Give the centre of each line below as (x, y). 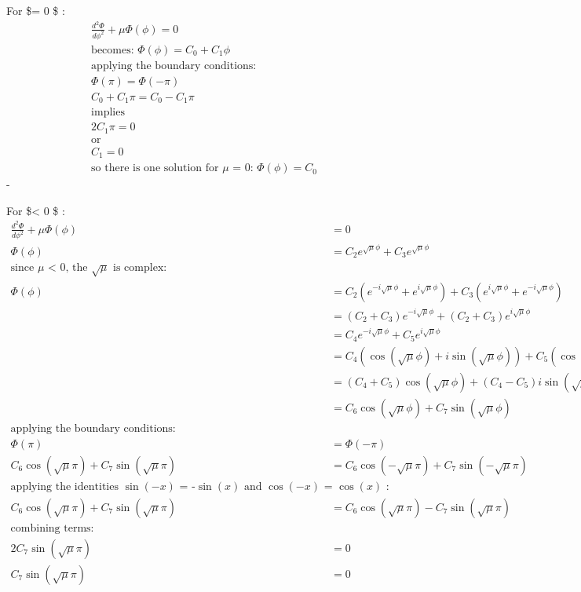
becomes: (113, 50)
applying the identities (64, 486)
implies (108, 113)
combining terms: (52, 528)
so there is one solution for (155, 168)
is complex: (140, 268)
